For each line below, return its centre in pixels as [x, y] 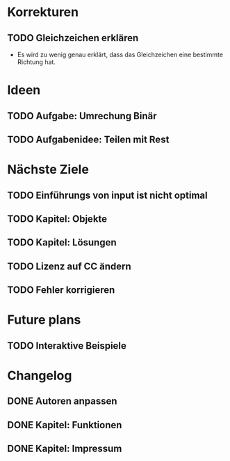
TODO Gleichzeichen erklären [73, 38]
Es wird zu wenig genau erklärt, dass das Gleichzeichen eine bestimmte [120, 54]
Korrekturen [43, 12]
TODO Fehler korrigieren [61, 290]
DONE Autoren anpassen [62, 401]
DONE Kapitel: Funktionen [65, 425]
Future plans [44, 320]
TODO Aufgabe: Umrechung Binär [82, 116]
